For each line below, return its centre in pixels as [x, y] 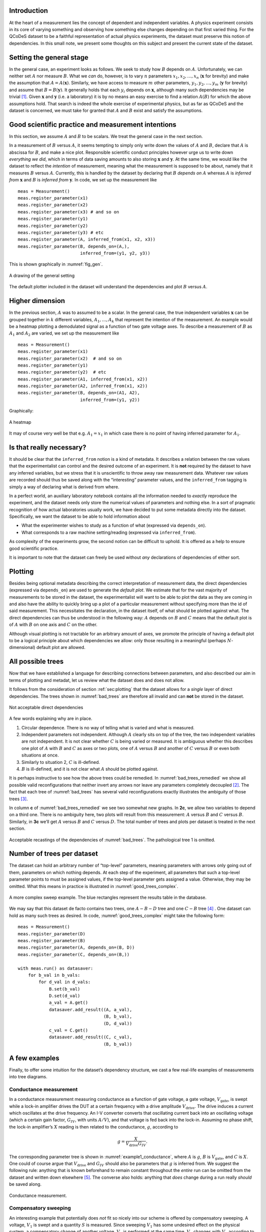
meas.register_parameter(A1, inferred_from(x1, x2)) [83, 379]
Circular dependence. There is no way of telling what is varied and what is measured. [108, 727]
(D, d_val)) [118, 1023]
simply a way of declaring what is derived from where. [64, 487]
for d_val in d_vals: [65, 982]
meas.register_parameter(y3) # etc [61, 232]
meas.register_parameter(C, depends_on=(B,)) [74, 954]
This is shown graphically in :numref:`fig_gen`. [56, 264]
